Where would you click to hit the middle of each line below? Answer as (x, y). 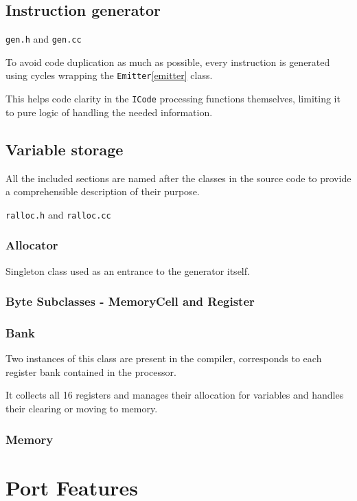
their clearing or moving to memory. (82, 409)
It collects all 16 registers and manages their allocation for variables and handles (175, 395)
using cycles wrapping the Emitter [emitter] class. (109, 75)
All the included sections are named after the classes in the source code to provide (178, 178)
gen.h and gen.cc (44, 39)
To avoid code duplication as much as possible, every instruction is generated (168, 62)
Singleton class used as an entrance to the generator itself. (128, 270)
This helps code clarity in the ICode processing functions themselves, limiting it (173, 99)
